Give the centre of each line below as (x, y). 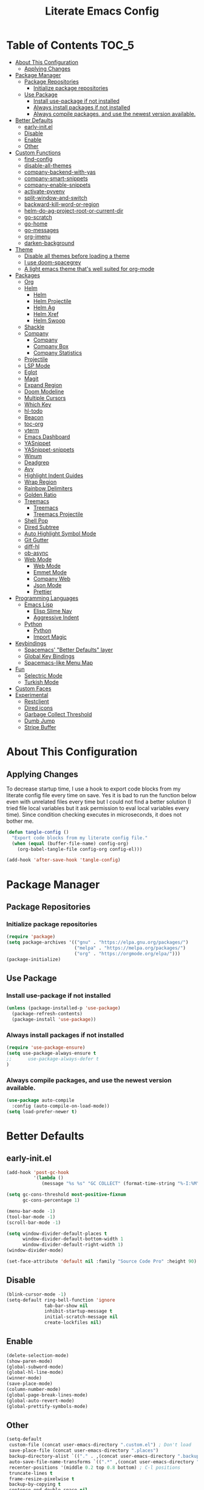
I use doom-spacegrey (53, 262)
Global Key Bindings (49, 656)
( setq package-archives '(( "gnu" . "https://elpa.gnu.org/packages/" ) (97, 942)
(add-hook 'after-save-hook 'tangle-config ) (63, 860)
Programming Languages (47, 598)
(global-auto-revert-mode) (40, 1401)
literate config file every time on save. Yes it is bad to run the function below (101, 795)
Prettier (42, 591)
